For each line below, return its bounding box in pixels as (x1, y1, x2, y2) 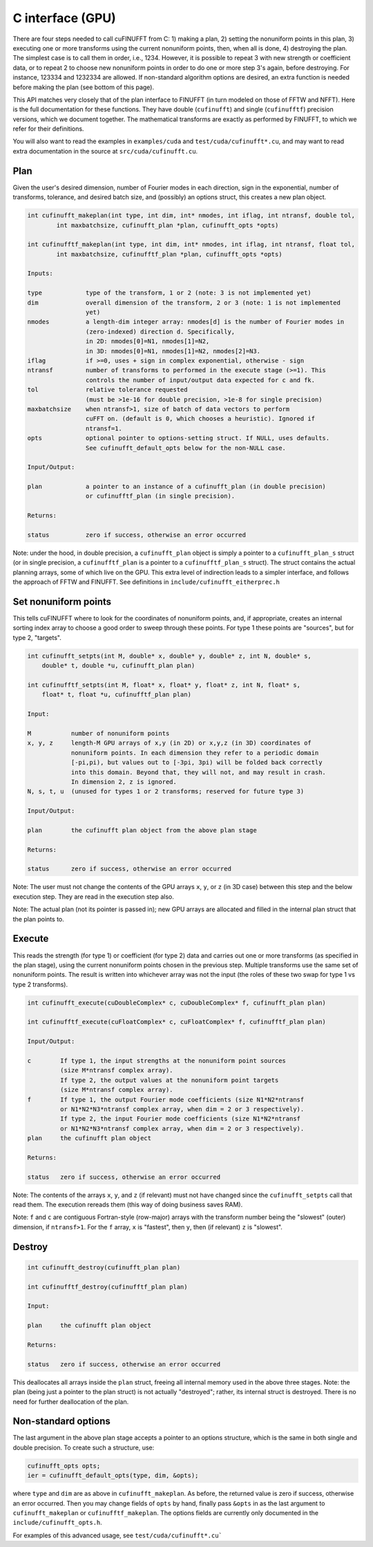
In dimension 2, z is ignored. (70, 778, 178, 785)
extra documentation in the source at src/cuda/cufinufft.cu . (12, 147, 198, 155)
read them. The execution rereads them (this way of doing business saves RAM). (12, 1200, 243, 1209)
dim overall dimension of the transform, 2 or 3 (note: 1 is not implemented (27, 298, 341, 306)
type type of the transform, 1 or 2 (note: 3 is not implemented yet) (27, 289, 312, 297)
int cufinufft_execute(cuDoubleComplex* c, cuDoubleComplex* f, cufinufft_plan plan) (27, 998, 326, 1007)
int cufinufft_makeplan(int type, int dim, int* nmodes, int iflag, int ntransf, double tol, (27, 212, 356, 219)
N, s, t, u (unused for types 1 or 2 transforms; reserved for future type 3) (27, 787, 305, 796)
